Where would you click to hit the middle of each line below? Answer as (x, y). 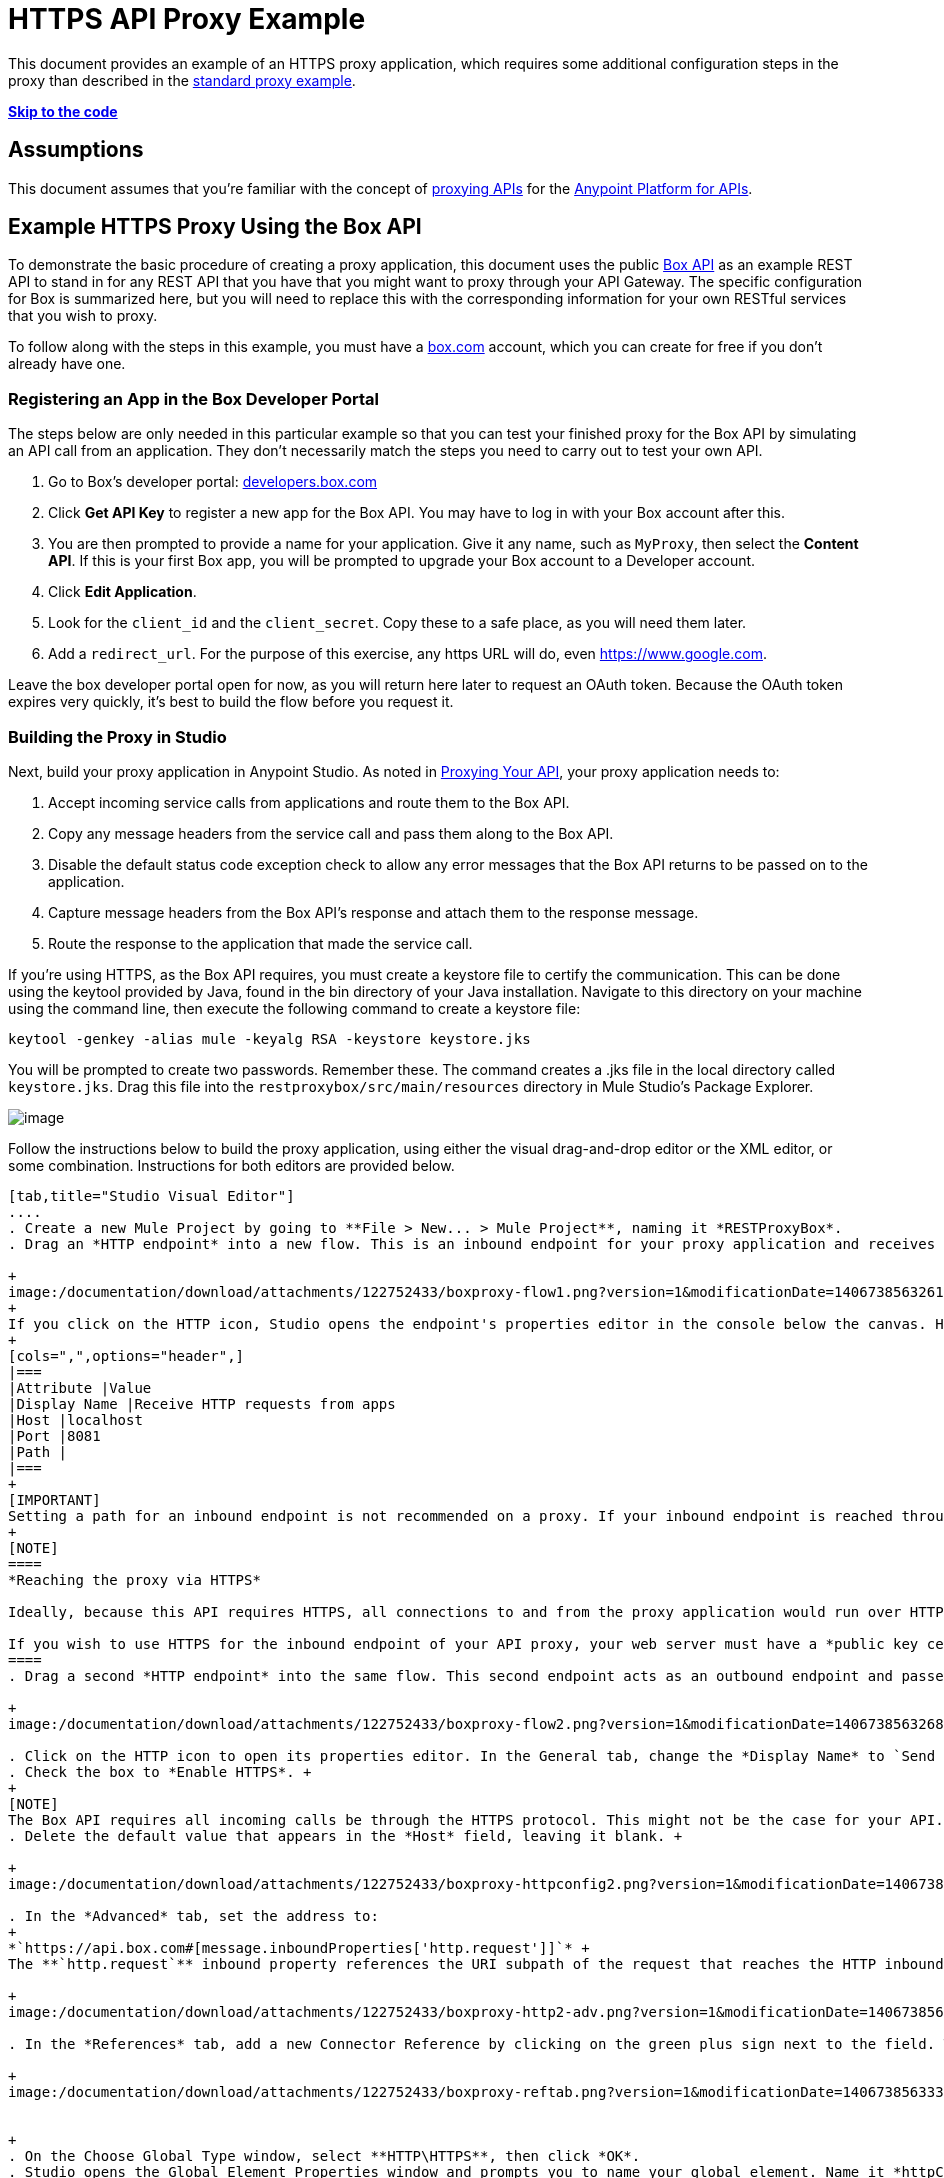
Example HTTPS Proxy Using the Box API (215, 227)
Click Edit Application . (122, 592)
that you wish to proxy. (83, 316)
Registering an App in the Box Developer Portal (193, 398)
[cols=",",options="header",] (126, 1355)
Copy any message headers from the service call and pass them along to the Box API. (331, 833)
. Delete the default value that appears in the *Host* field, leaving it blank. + (345, 1835)
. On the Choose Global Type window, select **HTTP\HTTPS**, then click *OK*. (324, 2155)
